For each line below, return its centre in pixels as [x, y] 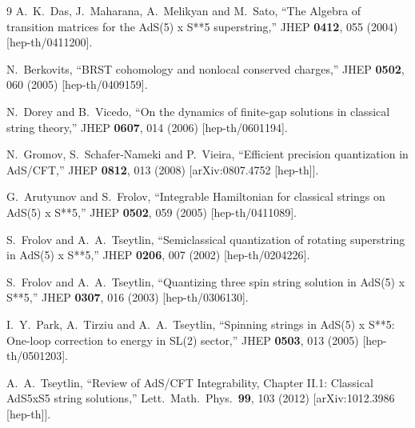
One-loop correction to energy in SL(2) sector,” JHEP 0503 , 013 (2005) [183, 340]
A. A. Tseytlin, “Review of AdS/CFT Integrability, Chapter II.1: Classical [190, 382]
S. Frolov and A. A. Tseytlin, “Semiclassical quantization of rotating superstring [206, 239]
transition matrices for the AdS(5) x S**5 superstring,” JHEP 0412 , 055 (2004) [202, 26]
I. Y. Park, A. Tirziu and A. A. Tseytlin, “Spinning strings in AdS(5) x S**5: [201, 324]
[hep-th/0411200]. [50, 42]
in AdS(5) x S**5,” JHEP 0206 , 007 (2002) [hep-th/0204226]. [158, 255]
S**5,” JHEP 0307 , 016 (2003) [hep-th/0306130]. [128, 297]
